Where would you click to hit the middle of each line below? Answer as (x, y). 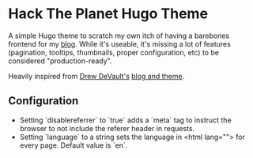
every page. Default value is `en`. (74, 145)
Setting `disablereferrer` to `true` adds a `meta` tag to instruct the (125, 120)
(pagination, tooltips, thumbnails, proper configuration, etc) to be (114, 52)
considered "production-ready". (60, 61)
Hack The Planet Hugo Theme (108, 14)
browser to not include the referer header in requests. (107, 128)
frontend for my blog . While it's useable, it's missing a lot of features (119, 43)
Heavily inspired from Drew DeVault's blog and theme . (96, 76)
